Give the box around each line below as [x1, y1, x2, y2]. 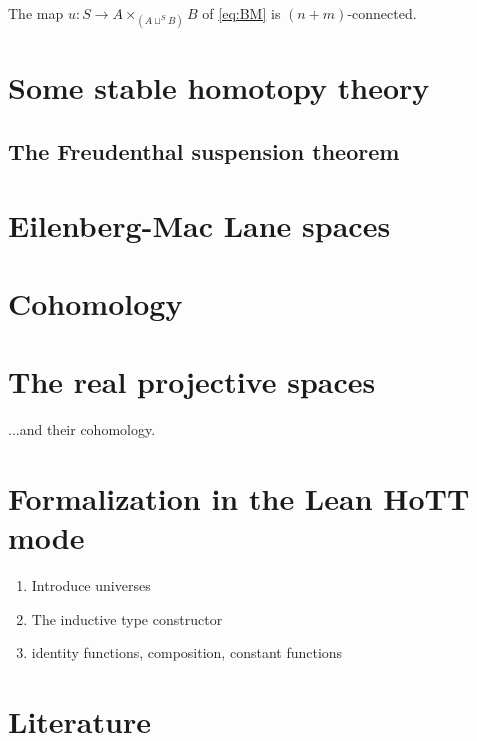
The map [8, 3, 64, 23]
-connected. [347, 3, 417, 23]
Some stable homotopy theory [8, 67, 430, 108]
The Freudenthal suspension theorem [8, 135, 400, 166]
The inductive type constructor [31, 608, 223, 629]
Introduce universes [31, 575, 151, 596]
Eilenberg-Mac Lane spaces [8, 204, 391, 245]
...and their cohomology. [8, 419, 156, 440]
